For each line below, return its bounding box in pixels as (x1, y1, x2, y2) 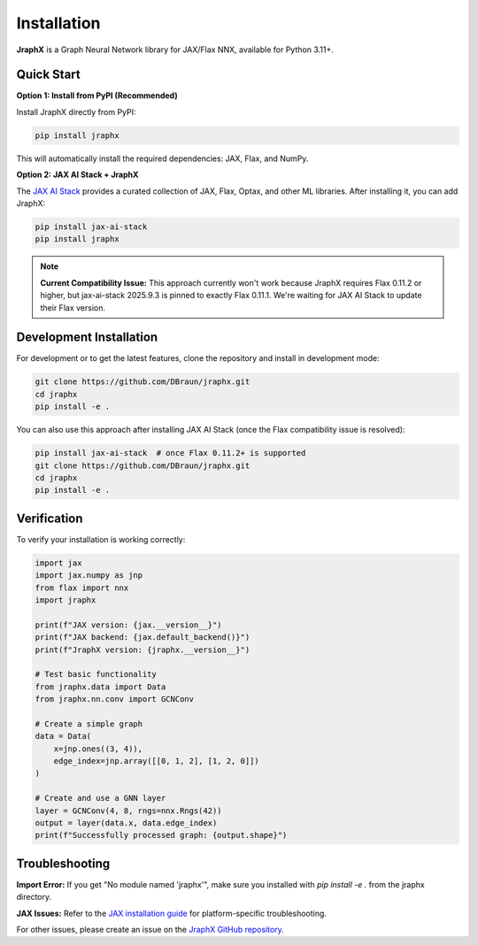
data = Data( (35, 731, 92, 741)
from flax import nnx (35, 582, 129, 593)
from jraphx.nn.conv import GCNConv (35, 695, 195, 704)
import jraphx (35, 595, 96, 605)
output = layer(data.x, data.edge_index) (35, 818, 218, 828)
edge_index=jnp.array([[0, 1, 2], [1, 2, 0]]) (53, 757, 260, 766)
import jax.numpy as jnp (35, 571, 143, 580)
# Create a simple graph (35, 718, 143, 729)
